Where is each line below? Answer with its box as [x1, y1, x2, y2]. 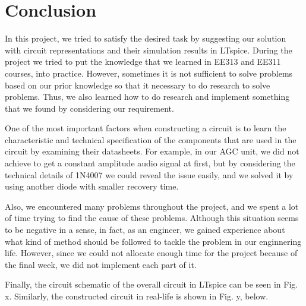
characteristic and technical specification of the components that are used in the [5, 133, 296, 146]
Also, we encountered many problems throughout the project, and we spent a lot [5, 200, 299, 212]
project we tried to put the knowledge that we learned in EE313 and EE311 [5, 55, 281, 68]
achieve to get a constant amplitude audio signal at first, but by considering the [5, 157, 295, 169]
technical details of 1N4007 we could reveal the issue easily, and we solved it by [5, 168, 294, 181]
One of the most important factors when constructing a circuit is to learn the [5, 122, 286, 134]
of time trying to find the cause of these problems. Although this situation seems [5, 212, 299, 224]
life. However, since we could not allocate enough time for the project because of [5, 247, 298, 259]
